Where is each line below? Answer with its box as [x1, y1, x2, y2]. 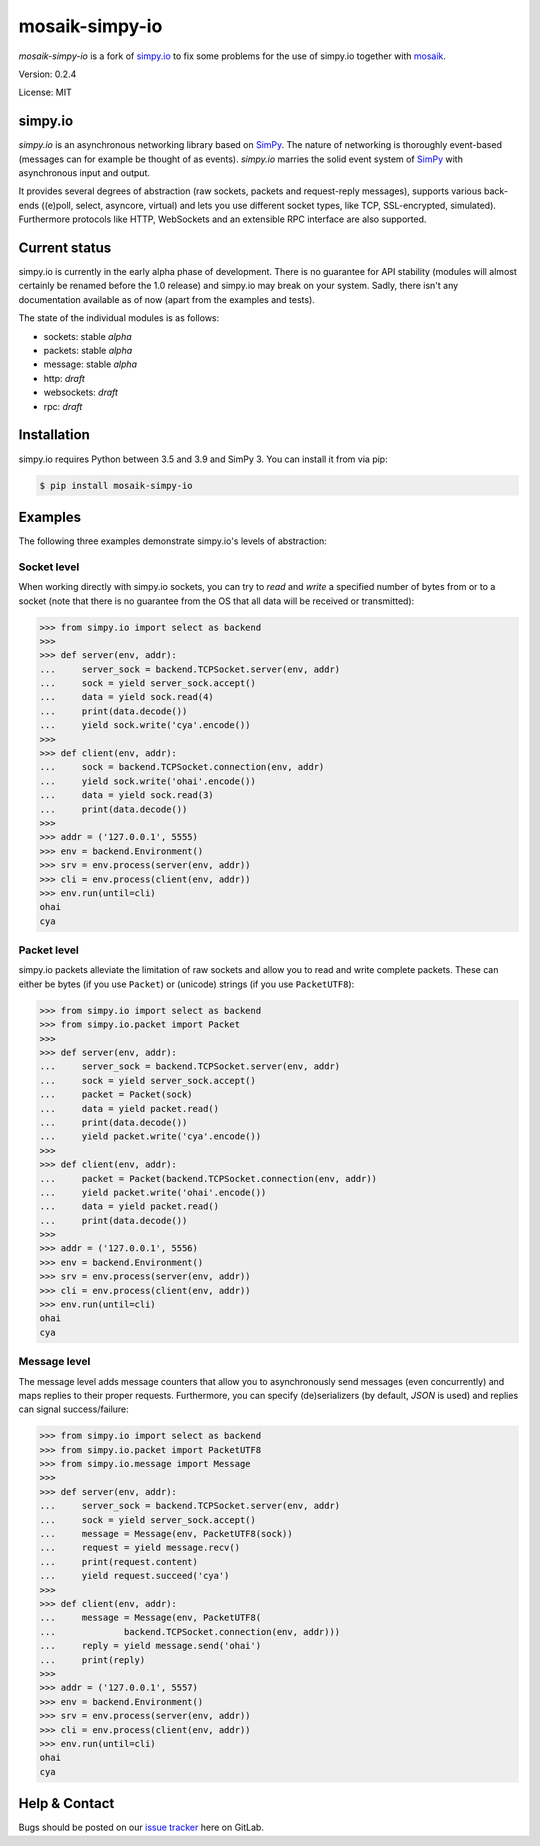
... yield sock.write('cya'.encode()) [39, 720, 251, 731]
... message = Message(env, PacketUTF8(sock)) [39, 1528, 294, 1540]
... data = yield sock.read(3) [39, 790, 214, 801]
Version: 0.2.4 [18, 68, 77, 80]
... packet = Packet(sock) [39, 1089, 194, 1100]
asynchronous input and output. [18, 167, 150, 179]
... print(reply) [39, 1654, 146, 1665]
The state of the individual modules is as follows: [18, 312, 220, 324]
